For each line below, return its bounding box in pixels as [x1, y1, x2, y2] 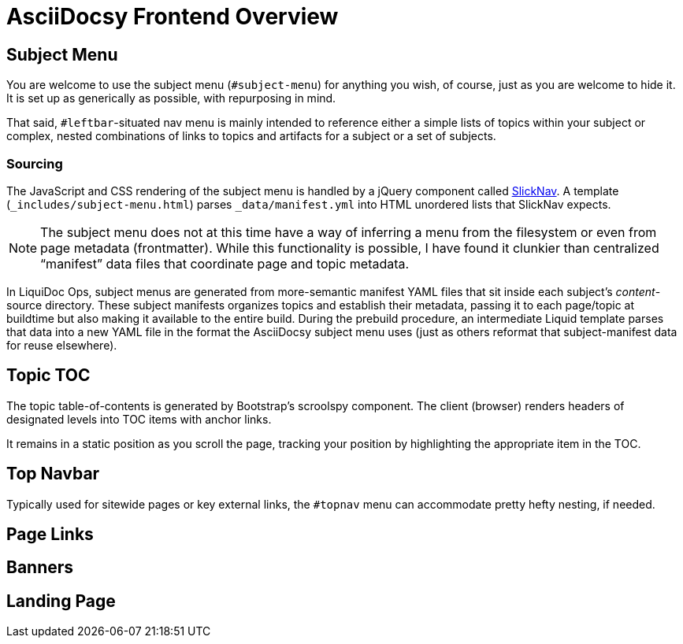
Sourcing [6, 155, 63, 172]
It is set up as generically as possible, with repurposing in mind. [6, 91, 336, 105]
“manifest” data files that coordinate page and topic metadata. [40, 255, 410, 272]
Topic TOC [6, 365, 91, 386]
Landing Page [6, 590, 116, 611]
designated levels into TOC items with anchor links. [6, 412, 272, 426]
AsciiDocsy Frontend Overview [6, 3, 339, 30]
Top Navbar [6, 464, 100, 484]
